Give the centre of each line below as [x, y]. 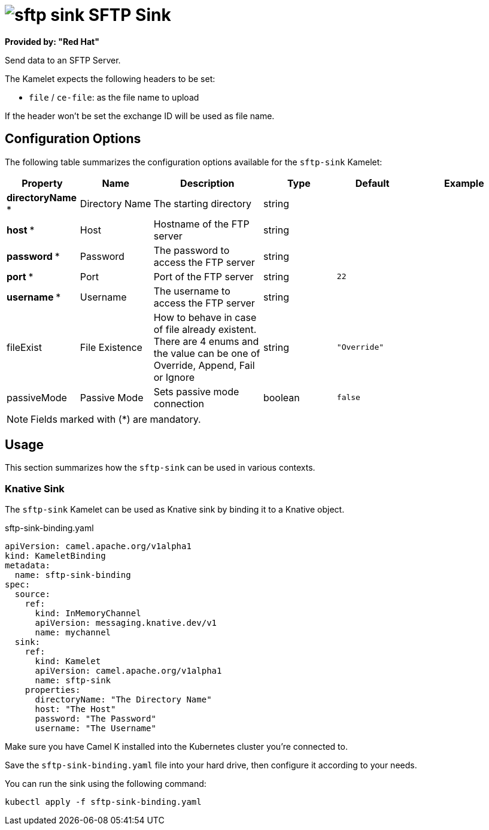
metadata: [28, 566]
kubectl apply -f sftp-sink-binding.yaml [103, 802]
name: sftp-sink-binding [73, 575]
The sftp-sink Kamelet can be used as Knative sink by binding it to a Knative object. [175, 510]
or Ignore [174, 377]
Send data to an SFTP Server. [63, 60]
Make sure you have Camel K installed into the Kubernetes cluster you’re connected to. [176, 747]
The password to [192, 250]
